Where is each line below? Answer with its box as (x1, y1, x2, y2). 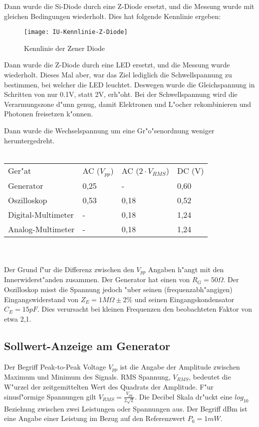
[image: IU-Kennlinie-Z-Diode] (24, 28, 128, 36)
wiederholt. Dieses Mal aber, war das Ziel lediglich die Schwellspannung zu (4, 69, 232, 80)
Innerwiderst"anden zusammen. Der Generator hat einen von (4, 274, 190, 285)
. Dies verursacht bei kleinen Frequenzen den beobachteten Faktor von (37, 304, 252, 314)
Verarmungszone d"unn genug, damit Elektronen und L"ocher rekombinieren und (4, 98, 252, 109)
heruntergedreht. (4, 135, 55, 145)
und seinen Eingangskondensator (134, 294, 235, 304)
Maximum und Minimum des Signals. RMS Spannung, (4, 371, 171, 382)
